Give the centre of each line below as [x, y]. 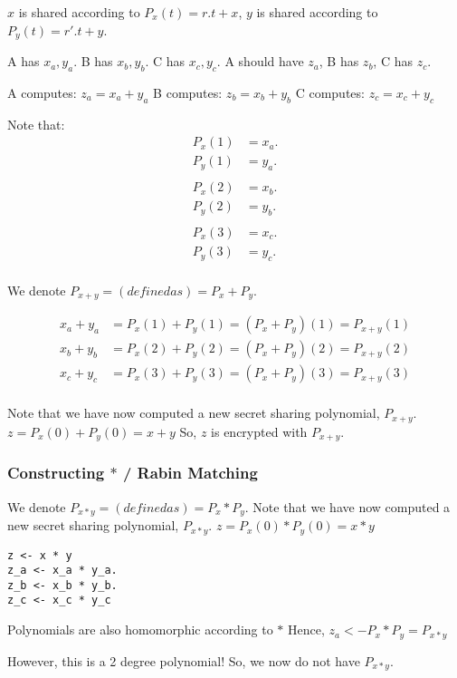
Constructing [56, 473]
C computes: [330, 92]
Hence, [306, 630]
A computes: [42, 92]
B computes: [188, 92]
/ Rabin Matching [190, 473]
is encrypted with [259, 431]
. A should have [260, 61]
